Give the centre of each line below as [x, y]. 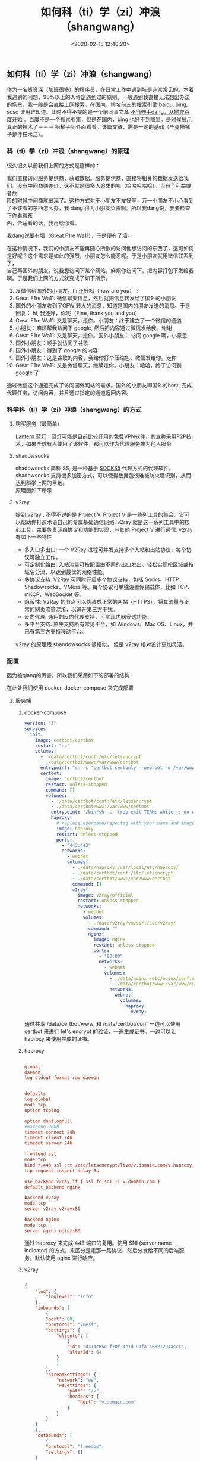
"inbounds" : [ [53, 1308]
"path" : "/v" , [84, 1391]
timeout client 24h [48, 1138]
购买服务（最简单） [39, 423]
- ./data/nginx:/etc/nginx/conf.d [152, 978]
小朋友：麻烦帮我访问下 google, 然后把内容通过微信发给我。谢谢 [94, 328]
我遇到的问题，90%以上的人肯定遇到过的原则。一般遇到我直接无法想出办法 [99, 97]
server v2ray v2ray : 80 [52, 1209]
